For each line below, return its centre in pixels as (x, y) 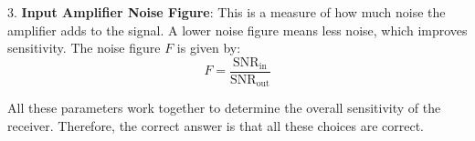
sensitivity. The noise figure (84, 48)
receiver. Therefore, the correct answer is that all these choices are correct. (216, 125)
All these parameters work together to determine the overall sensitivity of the (224, 108)
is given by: (209, 48)
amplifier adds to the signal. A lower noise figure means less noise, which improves (237, 30)
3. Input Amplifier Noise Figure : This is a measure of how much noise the (227, 12)
